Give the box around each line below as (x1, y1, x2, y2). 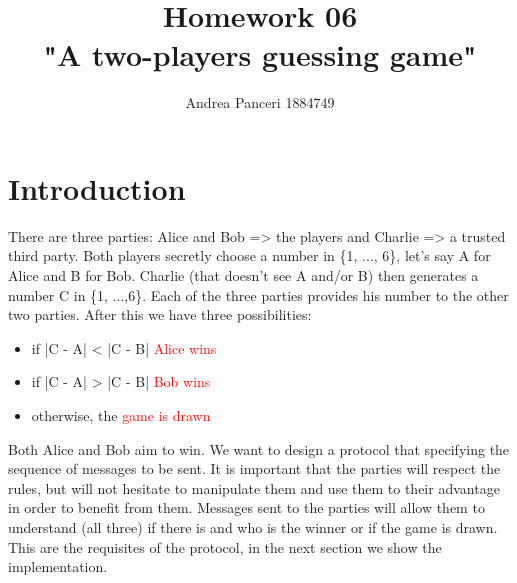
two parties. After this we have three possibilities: (8, 304, 312, 325)
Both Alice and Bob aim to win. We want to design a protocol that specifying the (8, 438, 510, 459)
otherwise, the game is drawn (31, 405, 211, 425)
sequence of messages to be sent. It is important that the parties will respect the (8, 458, 501, 479)
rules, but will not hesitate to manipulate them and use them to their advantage (8, 477, 500, 498)
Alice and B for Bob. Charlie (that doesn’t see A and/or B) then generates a (8, 265, 479, 286)
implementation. (8, 556, 108, 577)
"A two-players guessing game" (43, 34, 477, 75)
